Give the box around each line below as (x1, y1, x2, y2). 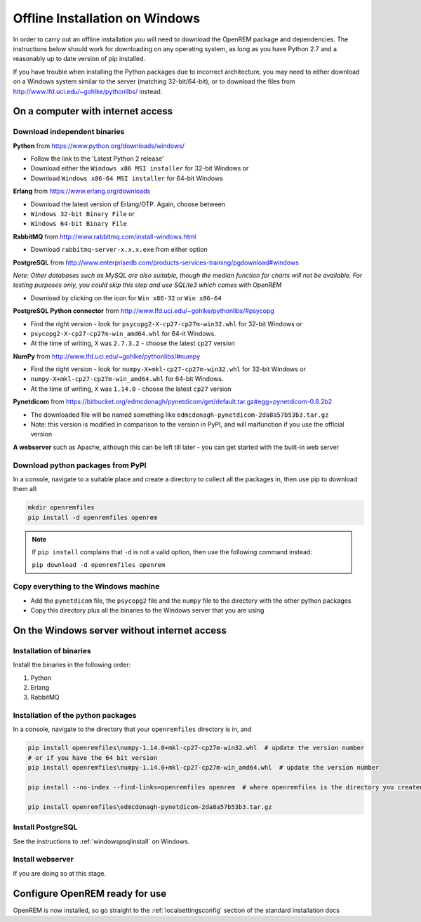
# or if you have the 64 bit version (27, 754, 158, 761)
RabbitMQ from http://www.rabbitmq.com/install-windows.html (13, 232, 196, 241)
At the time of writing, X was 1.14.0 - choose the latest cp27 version (30, 385, 232, 393)
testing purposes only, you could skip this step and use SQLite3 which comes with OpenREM (13, 281, 282, 289)
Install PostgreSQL (13, 822, 78, 832)
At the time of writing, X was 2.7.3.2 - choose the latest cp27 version (30, 339, 235, 347)
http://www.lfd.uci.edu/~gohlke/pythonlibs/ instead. (13, 87, 163, 95)
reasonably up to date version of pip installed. (13, 55, 145, 63)
